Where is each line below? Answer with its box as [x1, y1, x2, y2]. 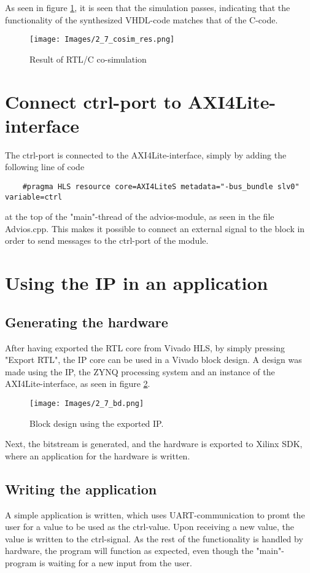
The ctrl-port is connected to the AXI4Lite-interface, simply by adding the [5, 148, 287, 161]
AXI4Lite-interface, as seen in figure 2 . [5, 377, 150, 390]
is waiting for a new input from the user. [39, 556, 192, 569]
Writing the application [5, 479, 157, 498]
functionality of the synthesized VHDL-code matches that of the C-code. [5, 13, 278, 26]
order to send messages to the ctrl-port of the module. [5, 234, 209, 247]
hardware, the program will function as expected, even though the [5, 544, 254, 557]
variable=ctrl [5, 192, 63, 201]
